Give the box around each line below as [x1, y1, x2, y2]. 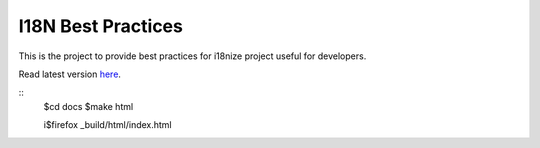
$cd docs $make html [43, 100, 134, 112]
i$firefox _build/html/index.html [43, 119, 172, 131]
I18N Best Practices [18, 15, 184, 37]
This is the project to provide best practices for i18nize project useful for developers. [18, 50, 367, 62]
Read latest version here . [18, 68, 122, 80]
